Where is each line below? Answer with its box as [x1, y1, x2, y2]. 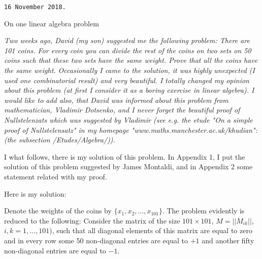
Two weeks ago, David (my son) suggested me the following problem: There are [4, 35, 250, 46]
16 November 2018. [4, 4, 66, 11]
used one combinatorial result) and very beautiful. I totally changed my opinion [4, 75, 249, 85]
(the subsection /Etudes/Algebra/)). [4, 134, 115, 145]
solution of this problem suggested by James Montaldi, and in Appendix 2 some [4, 161, 253, 172]
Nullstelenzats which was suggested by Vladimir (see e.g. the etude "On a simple [4, 115, 253, 125]
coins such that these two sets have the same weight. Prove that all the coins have [4, 55, 258, 65]
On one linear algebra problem [4, 18, 99, 28]
